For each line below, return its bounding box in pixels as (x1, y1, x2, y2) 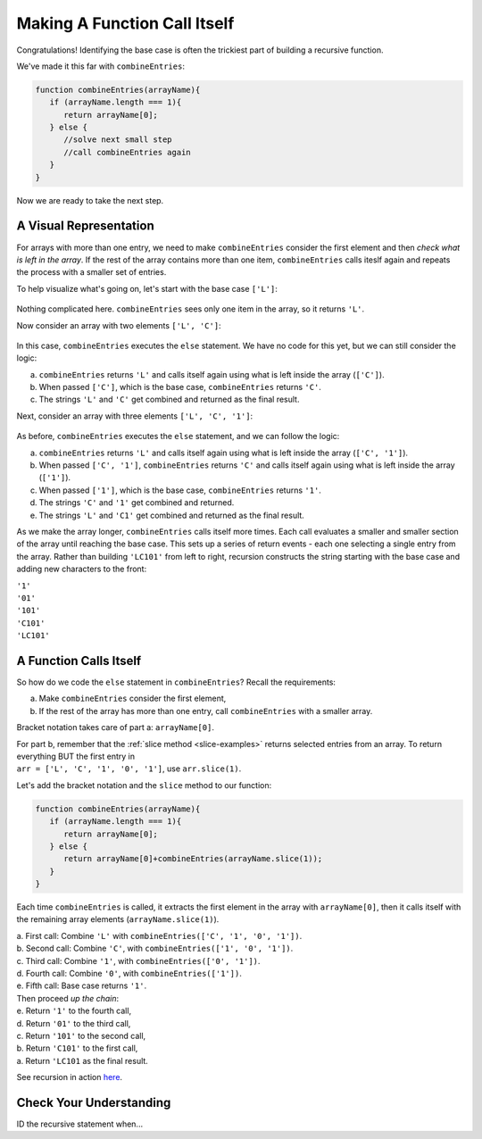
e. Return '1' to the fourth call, (16, 1005, 132, 1017)
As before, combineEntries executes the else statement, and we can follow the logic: (16, 431, 340, 442)
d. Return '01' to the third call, (16, 1018, 131, 1028)
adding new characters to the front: (16, 563, 147, 575)
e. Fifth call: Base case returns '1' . (16, 980, 147, 991)
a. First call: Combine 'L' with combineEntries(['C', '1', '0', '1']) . (16, 930, 303, 941)
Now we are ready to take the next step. (16, 195, 164, 205)
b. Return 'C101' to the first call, (16, 1043, 138, 1053)
